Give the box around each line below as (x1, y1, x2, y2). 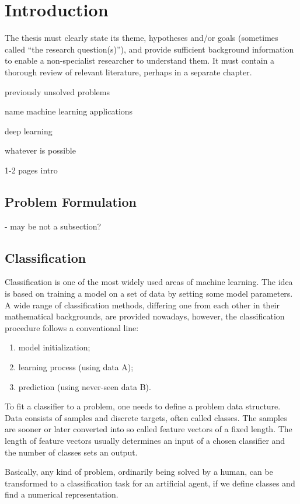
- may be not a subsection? (5, 220, 102, 232)
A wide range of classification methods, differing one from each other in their (5, 298, 280, 311)
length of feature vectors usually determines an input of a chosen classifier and (5, 435, 285, 446)
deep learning (5, 124, 53, 137)
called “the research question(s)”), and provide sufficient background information (5, 43, 294, 55)
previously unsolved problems (5, 85, 110, 98)
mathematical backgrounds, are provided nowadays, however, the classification (5, 310, 285, 322)
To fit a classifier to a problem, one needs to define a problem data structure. (5, 400, 281, 412)
